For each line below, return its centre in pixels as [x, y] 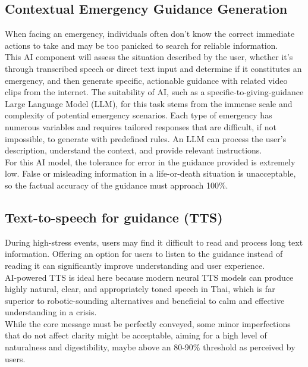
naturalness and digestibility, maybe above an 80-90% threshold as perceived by [150, 347]
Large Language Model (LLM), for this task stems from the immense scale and [149, 103]
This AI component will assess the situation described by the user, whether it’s [149, 57]
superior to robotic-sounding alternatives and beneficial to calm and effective [145, 300]
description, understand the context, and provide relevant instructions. [133, 150]
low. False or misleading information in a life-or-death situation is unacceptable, [150, 173]
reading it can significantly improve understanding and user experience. [135, 265]
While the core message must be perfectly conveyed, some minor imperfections [148, 323]
